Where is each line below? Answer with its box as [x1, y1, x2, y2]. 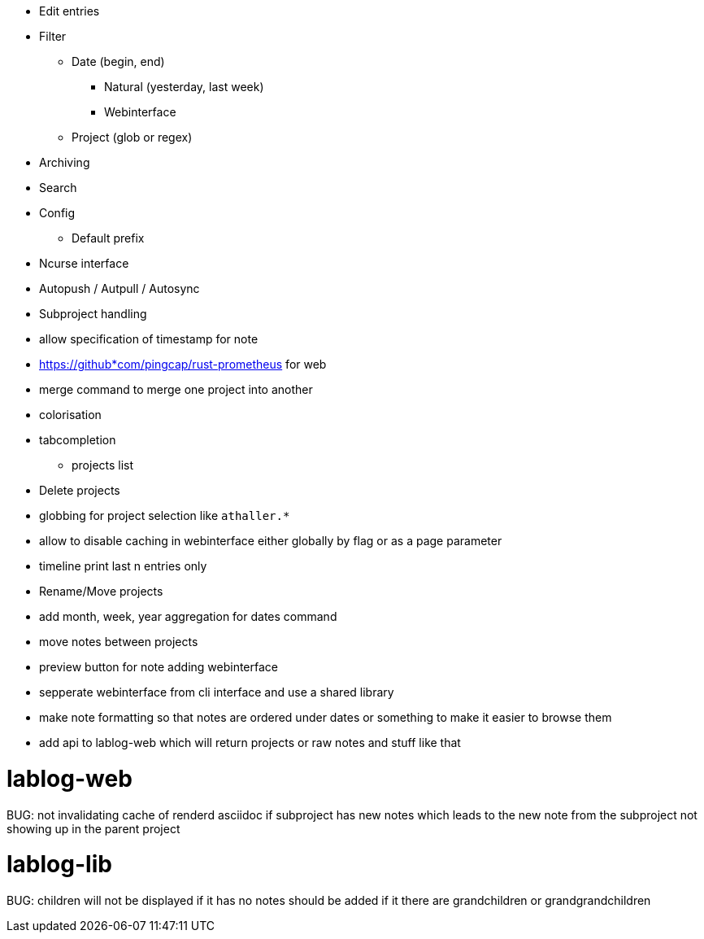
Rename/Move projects [39, 584, 163, 598]
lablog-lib [7, 850, 112, 879]
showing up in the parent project [7, 821, 180, 836]
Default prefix [72, 231, 145, 245]
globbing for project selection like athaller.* [39, 509, 290, 522]
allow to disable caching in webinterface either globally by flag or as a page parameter [39, 534, 502, 548]
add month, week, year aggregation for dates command [39, 609, 337, 623]
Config [39, 206, 76, 220]
